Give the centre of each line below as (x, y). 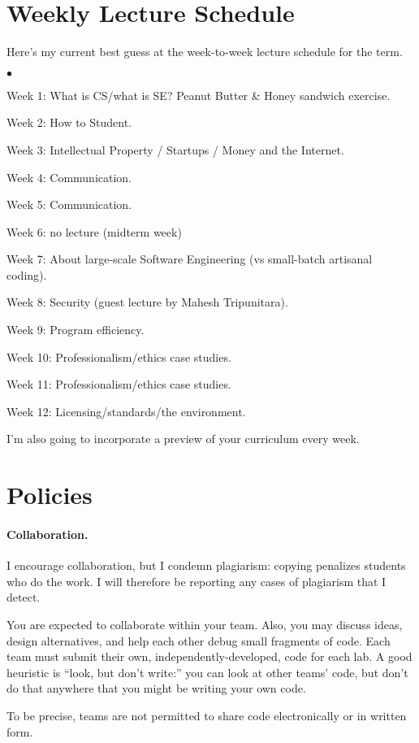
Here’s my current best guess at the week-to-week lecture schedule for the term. (205, 52)
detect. (24, 597)
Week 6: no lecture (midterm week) (94, 231)
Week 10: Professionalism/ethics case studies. (119, 356)
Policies (50, 495)
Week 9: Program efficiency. (76, 330)
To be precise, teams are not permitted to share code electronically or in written (207, 715)
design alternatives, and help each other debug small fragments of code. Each (199, 640)
